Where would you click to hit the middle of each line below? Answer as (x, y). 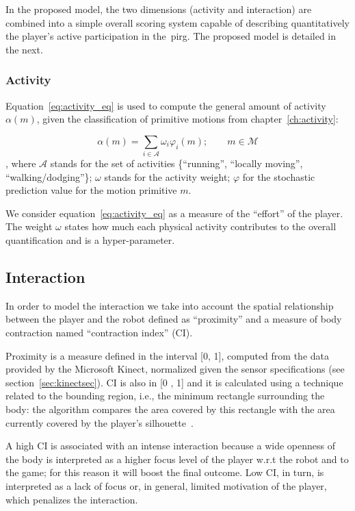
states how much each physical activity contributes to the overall (200, 226)
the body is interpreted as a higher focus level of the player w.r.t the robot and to (177, 459)
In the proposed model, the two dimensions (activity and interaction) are (159, 9)
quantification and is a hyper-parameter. (90, 240)
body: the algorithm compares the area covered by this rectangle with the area (170, 409)
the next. (24, 49)
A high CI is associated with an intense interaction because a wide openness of (170, 446)
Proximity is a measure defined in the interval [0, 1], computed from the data (168, 355)
